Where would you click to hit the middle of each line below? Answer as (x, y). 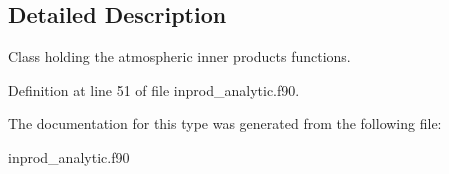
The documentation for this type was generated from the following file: (225, 123)
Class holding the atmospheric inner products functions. (179, 56)
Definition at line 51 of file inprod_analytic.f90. (154, 89)
